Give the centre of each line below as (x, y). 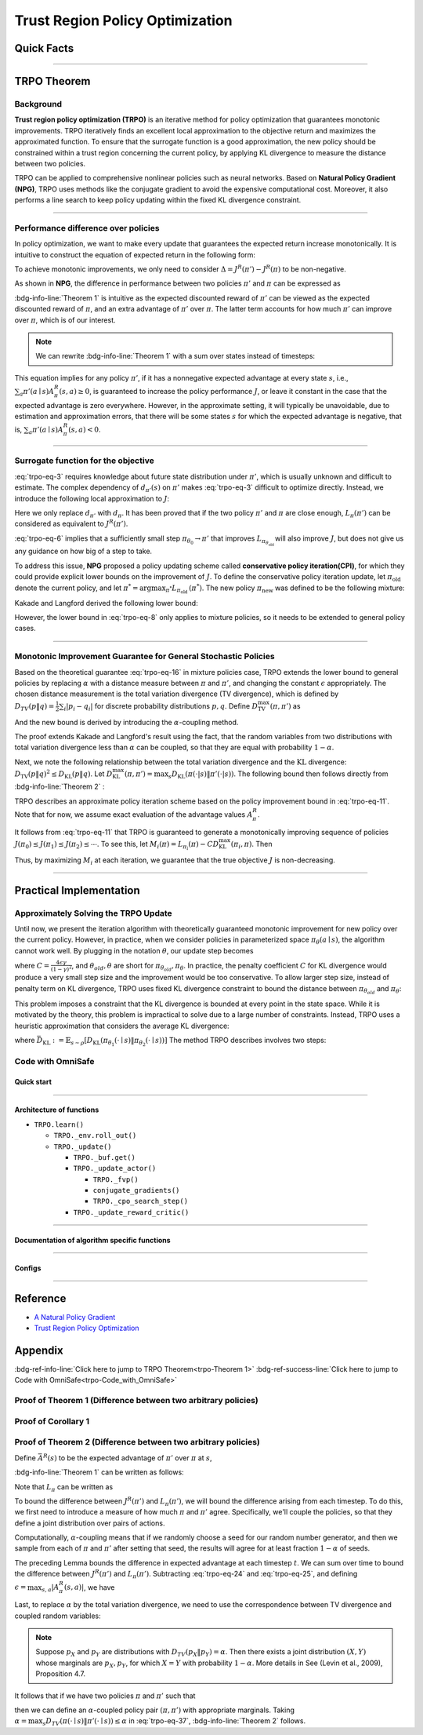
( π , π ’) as (285, 705)
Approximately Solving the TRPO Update (93, 913)
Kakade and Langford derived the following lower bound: (107, 603)
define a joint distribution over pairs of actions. (90, 1523)
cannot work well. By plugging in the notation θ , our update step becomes (134, 950)
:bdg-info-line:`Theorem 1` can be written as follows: (99, 1472)
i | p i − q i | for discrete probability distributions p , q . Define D (161, 707)
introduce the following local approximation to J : (92, 498)
